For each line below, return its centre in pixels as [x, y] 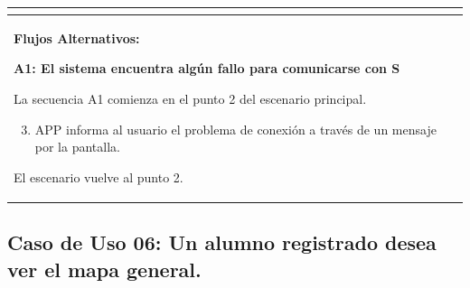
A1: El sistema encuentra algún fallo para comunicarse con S [207, 68]
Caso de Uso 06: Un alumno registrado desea [222, 242]
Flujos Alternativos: [77, 37]
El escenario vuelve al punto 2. [99, 177]
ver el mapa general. [104, 269]
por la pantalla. [77, 147]
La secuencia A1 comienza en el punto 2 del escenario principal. [190, 98]
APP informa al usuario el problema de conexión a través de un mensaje [235, 129]
